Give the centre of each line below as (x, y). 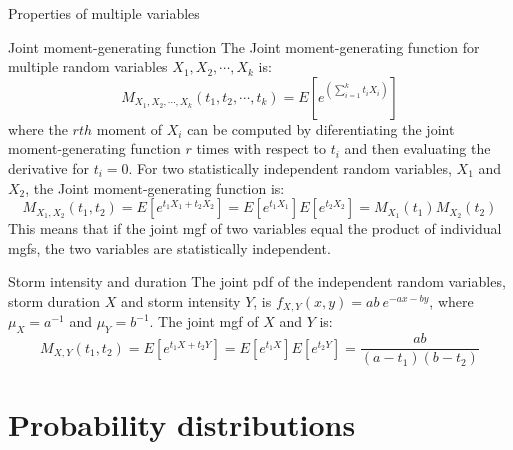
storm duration (54, 300)
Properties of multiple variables (104, 13)
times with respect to (261, 148)
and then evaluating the (417, 148)
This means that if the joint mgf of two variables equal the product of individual (255, 228)
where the (38, 128)
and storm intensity (180, 300)
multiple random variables (88, 66)
